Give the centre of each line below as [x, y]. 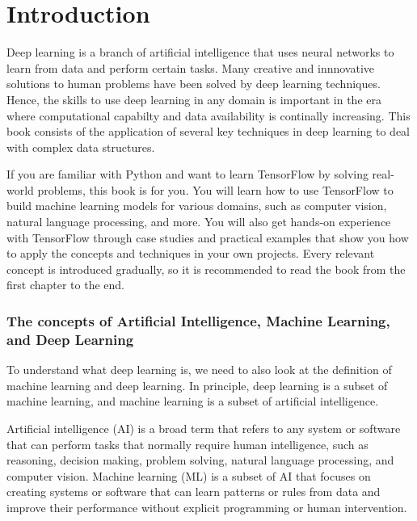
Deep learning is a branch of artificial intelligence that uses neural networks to [200, 52]
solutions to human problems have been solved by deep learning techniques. [194, 84]
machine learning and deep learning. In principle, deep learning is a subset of [197, 385]
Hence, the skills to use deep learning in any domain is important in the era [194, 99]
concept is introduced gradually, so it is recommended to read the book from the [206, 269]
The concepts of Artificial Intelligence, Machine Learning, [198, 320]
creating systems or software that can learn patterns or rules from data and [194, 492]
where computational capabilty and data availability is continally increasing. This [208, 115]
